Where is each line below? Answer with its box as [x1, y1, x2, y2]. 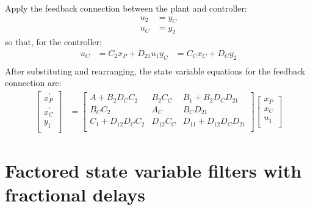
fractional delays [5, 182, 145, 207]
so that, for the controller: [5, 35, 102, 48]
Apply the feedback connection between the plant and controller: [5, 2, 247, 14]
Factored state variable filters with [5, 158, 302, 183]
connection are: [5, 76, 62, 89]
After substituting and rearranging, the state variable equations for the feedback [5, 64, 306, 77]
